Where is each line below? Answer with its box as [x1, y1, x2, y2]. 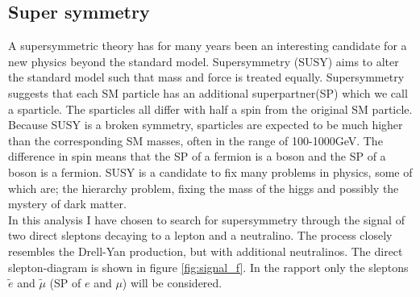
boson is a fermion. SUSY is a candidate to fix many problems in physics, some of [8, 163, 413, 180]
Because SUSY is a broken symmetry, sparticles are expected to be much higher [8, 116, 403, 133]
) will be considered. [122, 274, 222, 291]
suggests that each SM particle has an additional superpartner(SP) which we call [8, 84, 408, 101]
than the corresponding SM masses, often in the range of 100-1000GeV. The [8, 132, 383, 148]
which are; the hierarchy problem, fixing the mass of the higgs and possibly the [8, 179, 399, 196]
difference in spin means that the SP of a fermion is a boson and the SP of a [8, 148, 386, 165]
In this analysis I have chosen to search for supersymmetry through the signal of [8, 211, 405, 228]
